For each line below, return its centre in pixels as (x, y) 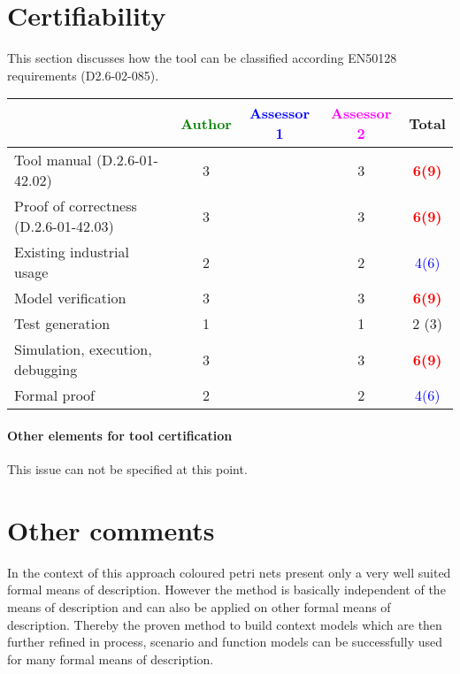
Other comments (111, 529)
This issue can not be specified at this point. (127, 469)
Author (206, 123)
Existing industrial (72, 252)
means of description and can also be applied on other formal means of (199, 607)
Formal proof (55, 395)
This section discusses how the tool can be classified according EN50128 (202, 58)
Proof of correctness (76, 206)
